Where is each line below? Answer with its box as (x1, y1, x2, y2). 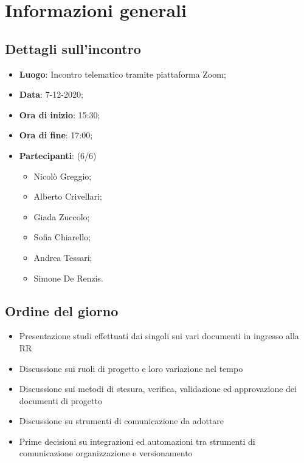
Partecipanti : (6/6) (19, 149, 97, 161)
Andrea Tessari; (33, 251, 92, 263)
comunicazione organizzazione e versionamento (19, 447, 193, 459)
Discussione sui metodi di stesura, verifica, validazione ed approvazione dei (19, 382, 297, 395)
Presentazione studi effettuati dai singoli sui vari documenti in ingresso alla (19, 330, 299, 342)
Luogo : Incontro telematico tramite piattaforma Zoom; (19, 67, 226, 80)
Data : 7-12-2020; (19, 88, 83, 101)
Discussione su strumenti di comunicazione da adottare (19, 414, 224, 427)
